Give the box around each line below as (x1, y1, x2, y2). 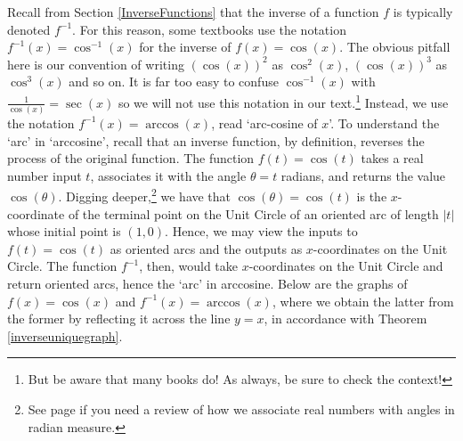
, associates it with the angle (90, 166, 247, 184)
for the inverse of (139, 37, 231, 56)
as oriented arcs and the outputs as (110, 239, 303, 257)
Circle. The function (7, 257, 118, 275)
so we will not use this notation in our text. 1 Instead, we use (118, 90, 449, 111)
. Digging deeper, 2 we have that (58, 184, 231, 205)
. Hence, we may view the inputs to (165, 222, 358, 241)
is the (356, 186, 387, 205)
